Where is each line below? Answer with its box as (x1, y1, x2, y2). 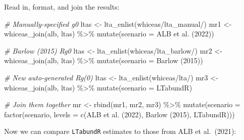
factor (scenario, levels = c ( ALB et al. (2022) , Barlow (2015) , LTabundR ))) (4, 109, 235, 119)
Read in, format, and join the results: (4, 2, 120, 12)
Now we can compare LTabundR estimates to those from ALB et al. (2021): (4, 126, 236, 136)
